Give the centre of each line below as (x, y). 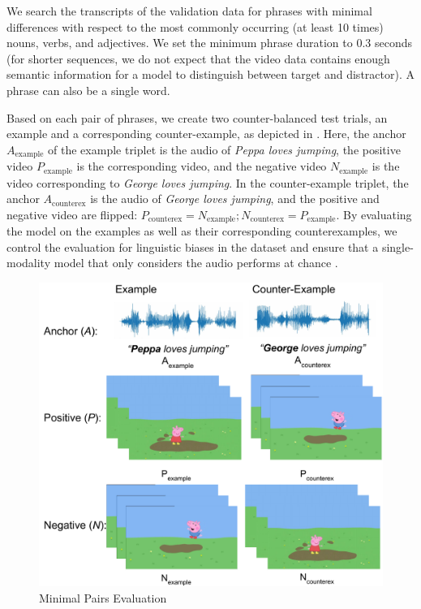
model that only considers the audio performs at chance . (196, 263)
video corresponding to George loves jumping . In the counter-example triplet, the (208, 182)
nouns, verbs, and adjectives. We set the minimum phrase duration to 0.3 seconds (209, 43)
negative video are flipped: (72, 214)
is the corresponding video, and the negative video (202, 166)
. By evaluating (374, 214)
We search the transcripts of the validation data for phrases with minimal (189, 11)
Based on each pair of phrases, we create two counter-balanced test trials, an (197, 117)
